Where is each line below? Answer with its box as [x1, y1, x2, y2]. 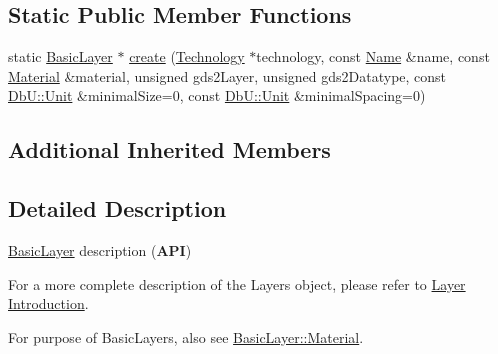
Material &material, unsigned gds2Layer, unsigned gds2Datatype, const [8, 65, 447, 86]
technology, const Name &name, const [256, 46, 490, 67]
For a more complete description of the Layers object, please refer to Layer [8, 273, 466, 294]
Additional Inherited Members [8, 134, 331, 165]
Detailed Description [8, 193, 227, 224]
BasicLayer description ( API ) [8, 239, 192, 260]
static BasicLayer [8, 46, 113, 67]
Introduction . [8, 293, 89, 314]
